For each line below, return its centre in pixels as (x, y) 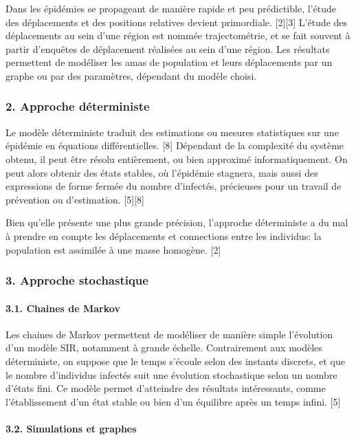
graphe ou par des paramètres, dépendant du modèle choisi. (131, 75)
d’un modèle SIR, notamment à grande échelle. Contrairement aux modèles (164, 348)
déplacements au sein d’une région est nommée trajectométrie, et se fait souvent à (178, 35)
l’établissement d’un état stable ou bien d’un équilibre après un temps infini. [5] (173, 401)
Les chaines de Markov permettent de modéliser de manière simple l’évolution (169, 334)
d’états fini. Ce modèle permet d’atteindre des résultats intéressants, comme (166, 388)
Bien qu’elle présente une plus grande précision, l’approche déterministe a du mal (177, 222)
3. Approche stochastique (77, 280)
